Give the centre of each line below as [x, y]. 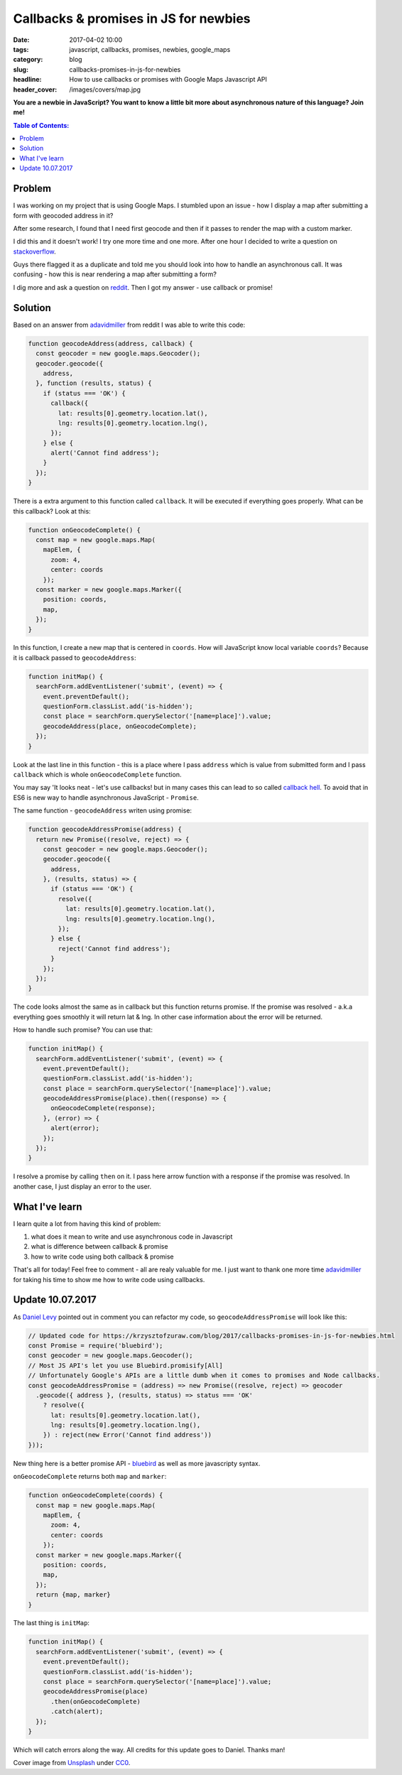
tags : [21, 49]
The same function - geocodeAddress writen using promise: [102, 810]
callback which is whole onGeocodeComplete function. [97, 774]
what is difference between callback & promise [99, 1247]
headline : [27, 80]
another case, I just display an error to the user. [82, 1186]
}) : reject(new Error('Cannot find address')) [127, 1435]
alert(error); [75, 1128]
